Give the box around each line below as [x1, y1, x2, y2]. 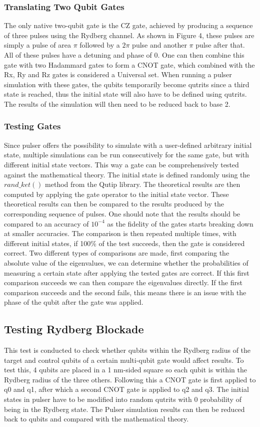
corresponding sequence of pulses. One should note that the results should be [4, 208, 240, 219]
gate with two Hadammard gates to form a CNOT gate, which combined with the [4, 59, 255, 70]
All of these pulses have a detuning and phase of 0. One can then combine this [4, 50, 244, 60]
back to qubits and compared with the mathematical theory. [4, 413, 189, 424]
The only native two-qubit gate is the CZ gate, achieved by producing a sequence [4, 20, 253, 31]
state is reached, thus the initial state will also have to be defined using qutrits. [4, 89, 247, 99]
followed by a [79, 40, 120, 50]
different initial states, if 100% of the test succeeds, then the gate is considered [4, 238, 245, 248]
